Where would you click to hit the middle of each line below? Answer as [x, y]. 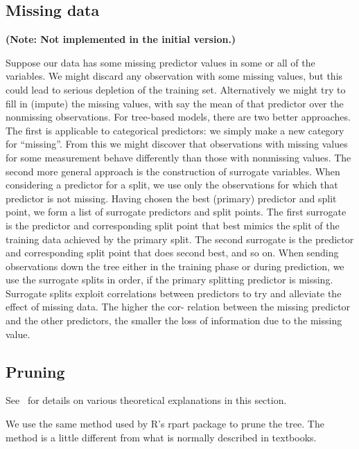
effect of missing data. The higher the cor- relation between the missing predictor [178, 307]
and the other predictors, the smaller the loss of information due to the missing [174, 320]
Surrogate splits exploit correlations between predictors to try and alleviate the [174, 293]
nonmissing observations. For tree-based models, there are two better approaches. [178, 117]
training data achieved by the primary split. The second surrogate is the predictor [180, 239]
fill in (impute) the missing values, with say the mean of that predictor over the [175, 103]
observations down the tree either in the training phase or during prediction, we [175, 266]
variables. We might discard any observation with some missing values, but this [174, 76]
